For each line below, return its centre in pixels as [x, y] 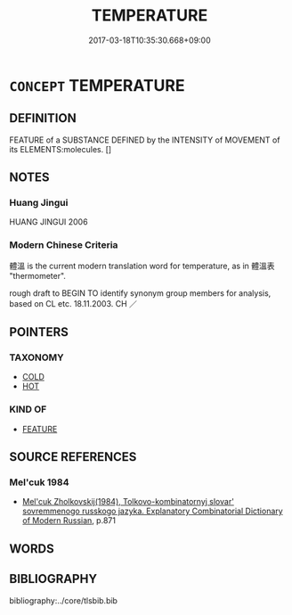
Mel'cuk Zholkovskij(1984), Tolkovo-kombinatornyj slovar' [128, 502]
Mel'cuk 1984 [39, 482]
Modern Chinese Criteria [64, 245]
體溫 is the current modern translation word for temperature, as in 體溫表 [142, 266]
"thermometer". [38, 275]
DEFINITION [43, 118]
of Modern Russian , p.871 [69, 521]
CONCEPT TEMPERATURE [97, 85]
